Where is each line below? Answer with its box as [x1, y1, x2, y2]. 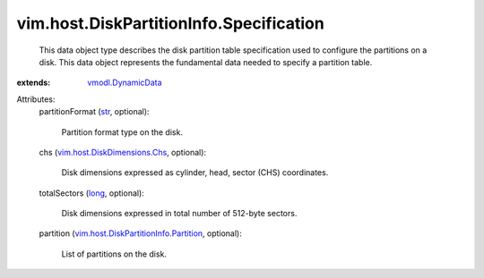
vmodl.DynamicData [87, 77, 162, 88]
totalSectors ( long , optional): [39, 188, 145, 198]
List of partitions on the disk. [61, 249, 168, 259]
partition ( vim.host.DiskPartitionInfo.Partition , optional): [39, 228, 242, 239]
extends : [16, 77, 51, 88]
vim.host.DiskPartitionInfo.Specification [16, 13, 324, 33]
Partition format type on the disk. [61, 126, 184, 138]
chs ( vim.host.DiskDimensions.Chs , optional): [39, 147, 206, 157]
